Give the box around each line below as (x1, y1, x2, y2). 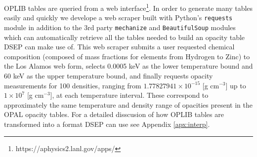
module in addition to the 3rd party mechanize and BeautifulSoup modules (4, 22, 236, 32)
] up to (225, 80, 246, 90)
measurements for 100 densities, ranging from (4, 80, 141, 90)
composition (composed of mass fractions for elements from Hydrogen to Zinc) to (4, 51, 250, 61)
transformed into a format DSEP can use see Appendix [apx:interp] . (4, 118, 210, 129)
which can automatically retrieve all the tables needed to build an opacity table (4, 32, 245, 42)
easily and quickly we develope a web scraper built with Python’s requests (4, 12, 233, 23)
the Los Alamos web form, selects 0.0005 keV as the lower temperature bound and (4, 61, 253, 71)
